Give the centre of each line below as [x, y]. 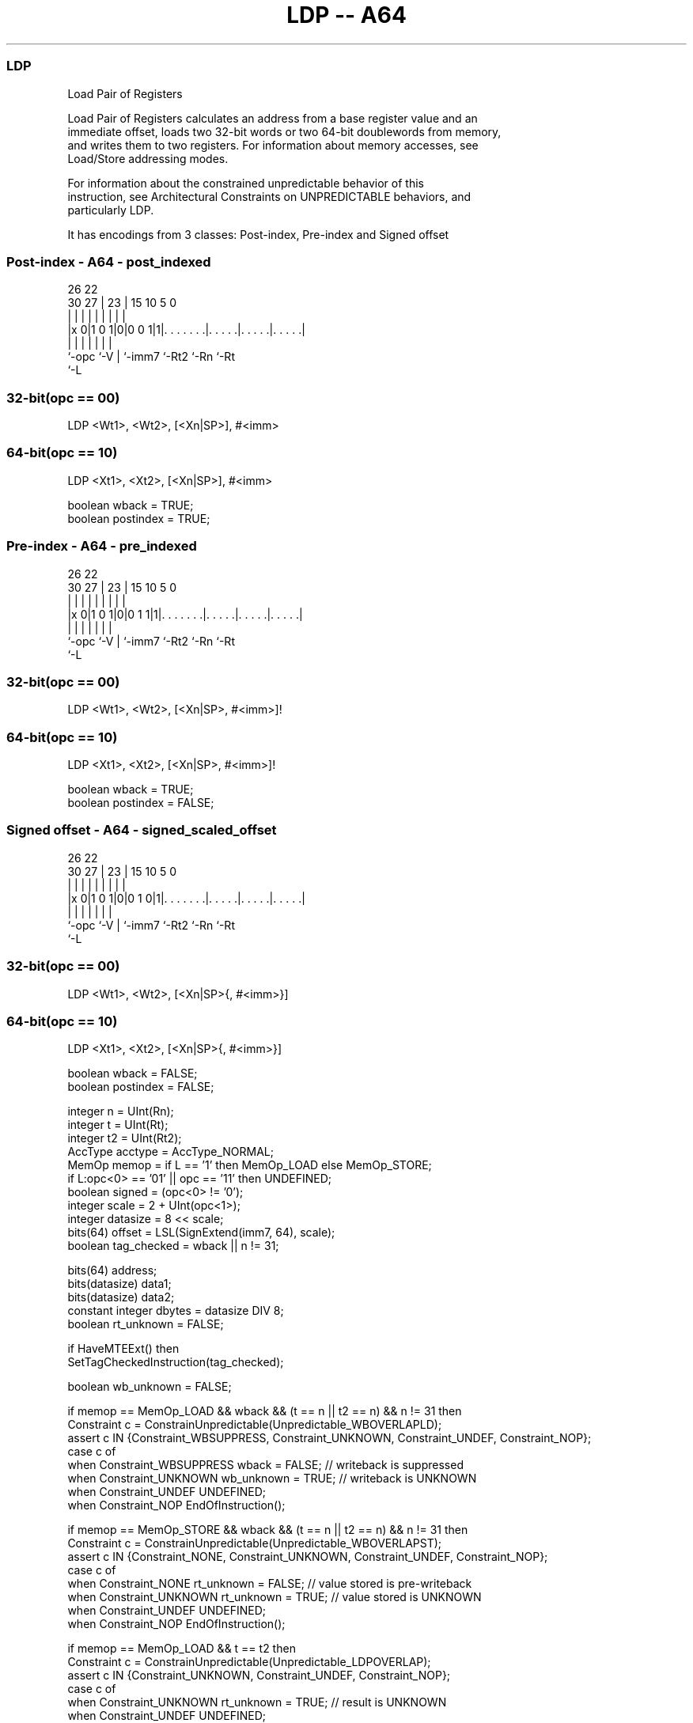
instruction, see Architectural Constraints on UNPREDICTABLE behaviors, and [269, 196]
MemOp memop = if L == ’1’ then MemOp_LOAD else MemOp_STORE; [250, 1165]
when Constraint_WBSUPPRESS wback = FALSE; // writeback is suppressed [265, 1465]
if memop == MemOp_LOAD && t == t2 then [182, 1649]
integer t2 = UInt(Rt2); [125, 1138]
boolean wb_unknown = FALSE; [150, 1387]
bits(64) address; [112, 1270]
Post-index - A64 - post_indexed [109, 261]
